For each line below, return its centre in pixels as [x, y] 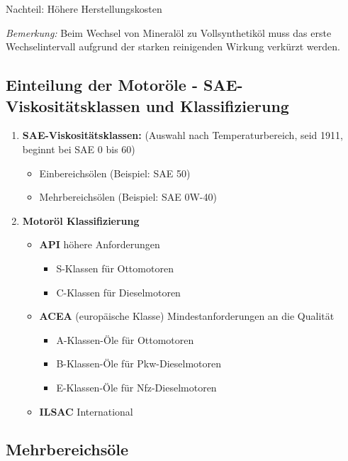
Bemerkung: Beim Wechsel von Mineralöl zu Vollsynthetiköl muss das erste [169, 32]
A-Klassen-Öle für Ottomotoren [125, 339]
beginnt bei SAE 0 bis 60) [79, 149]
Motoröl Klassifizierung [81, 220]
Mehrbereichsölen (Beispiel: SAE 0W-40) [128, 197]
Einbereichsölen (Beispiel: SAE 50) [115, 173]
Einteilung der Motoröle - [102, 85]
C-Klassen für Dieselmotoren [118, 292]
